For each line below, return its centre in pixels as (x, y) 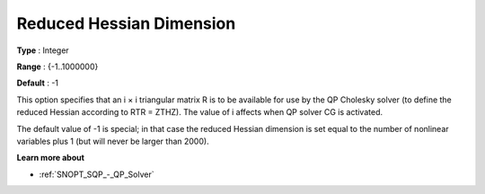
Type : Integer (43, 50)
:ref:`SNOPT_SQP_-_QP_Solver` (97, 174)
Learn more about (51, 158)
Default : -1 (37, 83)
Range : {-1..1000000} (57, 66)
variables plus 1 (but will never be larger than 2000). (113, 141)
